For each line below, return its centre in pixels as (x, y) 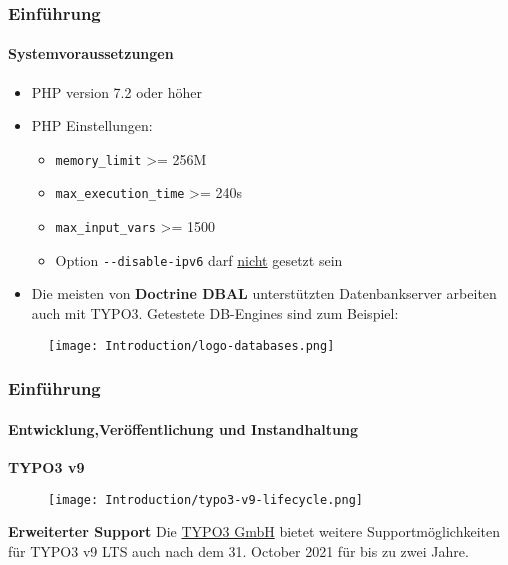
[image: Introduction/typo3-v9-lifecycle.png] (205, 499)
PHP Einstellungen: (92, 125)
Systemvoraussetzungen (91, 53)
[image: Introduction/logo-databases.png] (191, 345)
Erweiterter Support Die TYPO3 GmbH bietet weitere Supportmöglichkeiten (254, 531)
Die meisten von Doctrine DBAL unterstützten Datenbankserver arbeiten (264, 293)
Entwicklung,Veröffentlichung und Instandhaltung (183, 428)
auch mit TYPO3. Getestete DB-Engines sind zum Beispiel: (215, 313)
